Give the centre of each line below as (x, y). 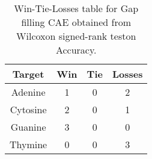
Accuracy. (76, 50)
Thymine (29, 144)
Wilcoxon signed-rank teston (76, 36)
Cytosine (28, 109)
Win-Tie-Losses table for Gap (76, 8)
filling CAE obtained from (76, 22)
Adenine (28, 92)
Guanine (28, 127)
